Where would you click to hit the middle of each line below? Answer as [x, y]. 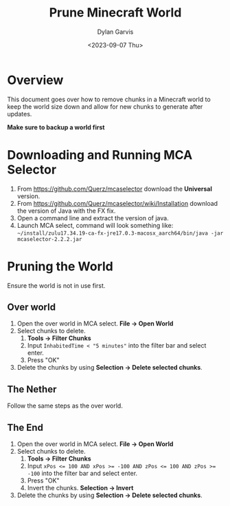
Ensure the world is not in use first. [56, 285]
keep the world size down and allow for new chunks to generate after [105, 106]
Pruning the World [60, 266]
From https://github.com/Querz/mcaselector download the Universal [115, 189]
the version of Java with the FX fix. [66, 211]
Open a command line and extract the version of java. [93, 218]
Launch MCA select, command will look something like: [95, 225]
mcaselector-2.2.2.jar [49, 239]
